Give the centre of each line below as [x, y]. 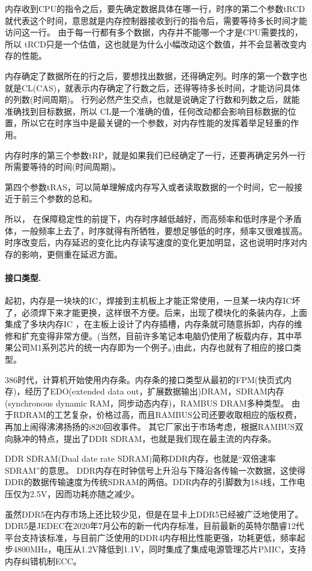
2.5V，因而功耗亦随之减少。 [85, 493]
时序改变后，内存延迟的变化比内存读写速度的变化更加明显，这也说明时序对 [152, 242]
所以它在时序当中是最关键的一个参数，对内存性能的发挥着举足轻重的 [156, 123]
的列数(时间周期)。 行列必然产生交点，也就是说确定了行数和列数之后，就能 [152, 99]
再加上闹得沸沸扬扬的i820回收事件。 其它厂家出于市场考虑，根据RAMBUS [150, 427]
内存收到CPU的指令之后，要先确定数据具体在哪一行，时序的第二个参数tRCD [155, 8]
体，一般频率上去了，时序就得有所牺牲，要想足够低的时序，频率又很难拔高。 [156, 230]
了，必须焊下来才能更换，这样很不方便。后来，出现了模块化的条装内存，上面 [156, 312]
